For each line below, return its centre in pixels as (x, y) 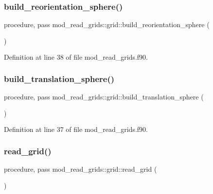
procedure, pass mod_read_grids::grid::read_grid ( (80, 169)
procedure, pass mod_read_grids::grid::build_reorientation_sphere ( (107, 24)
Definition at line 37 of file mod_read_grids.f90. (76, 129)
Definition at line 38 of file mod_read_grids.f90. (76, 57)
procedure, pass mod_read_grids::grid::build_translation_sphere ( (104, 97)
